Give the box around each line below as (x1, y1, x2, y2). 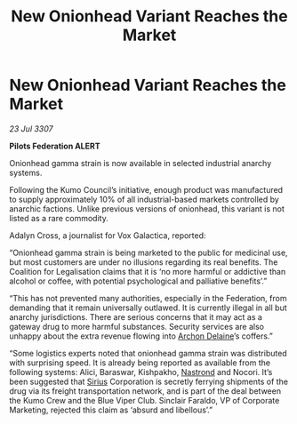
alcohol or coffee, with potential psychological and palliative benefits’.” (9, 276, 268, 286)
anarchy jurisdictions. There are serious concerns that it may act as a (9, 311, 262, 322)
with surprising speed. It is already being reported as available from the (9, 357, 271, 368)
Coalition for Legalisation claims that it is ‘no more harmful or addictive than (9, 266, 286, 276)
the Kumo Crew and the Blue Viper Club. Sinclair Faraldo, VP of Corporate (9, 395, 280, 405)
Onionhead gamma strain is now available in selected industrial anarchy (9, 157, 272, 168)
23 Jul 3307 (9, 123, 53, 134)
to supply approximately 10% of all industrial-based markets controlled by (9, 194, 280, 204)
